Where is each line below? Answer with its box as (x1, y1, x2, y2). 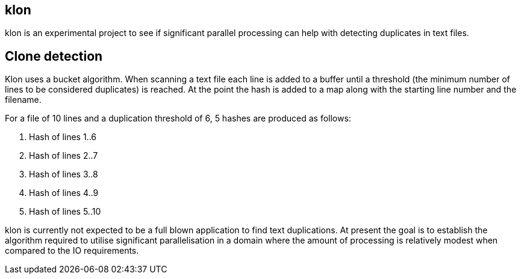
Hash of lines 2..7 (29, 150, 98, 161)
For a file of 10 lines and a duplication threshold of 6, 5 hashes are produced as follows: (5, 113, 351, 124)
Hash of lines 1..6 (29, 132, 97, 143)
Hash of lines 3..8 (29, 169, 98, 180)
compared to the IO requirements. (5, 245, 139, 256)
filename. (5, 94, 42, 105)
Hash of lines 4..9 (29, 188, 99, 198)
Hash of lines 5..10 (29, 206, 101, 217)
